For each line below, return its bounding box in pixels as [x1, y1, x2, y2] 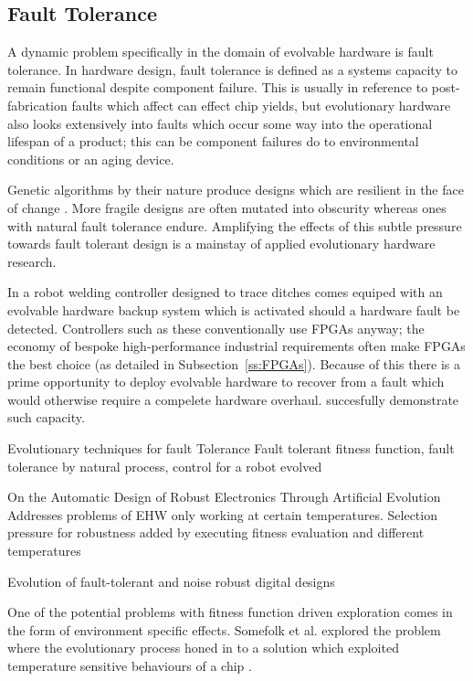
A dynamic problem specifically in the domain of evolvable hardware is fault [7, 42, 434, 61]
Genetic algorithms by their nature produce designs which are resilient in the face [7, 180, 464, 199]
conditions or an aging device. [7, 149, 174, 168]
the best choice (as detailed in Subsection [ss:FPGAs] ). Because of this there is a [7, 354, 461, 373]
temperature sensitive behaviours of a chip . [7, 656, 252, 676]
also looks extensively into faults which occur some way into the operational [7, 113, 433, 133]
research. [7, 251, 57, 271]
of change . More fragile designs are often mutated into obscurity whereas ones [7, 197, 447, 217]
